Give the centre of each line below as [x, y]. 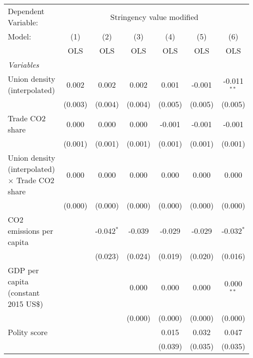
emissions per [31, 231]
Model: [20, 36]
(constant [24, 292]
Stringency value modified [154, 17]
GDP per [23, 270]
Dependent [26, 11]
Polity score [28, 332]
